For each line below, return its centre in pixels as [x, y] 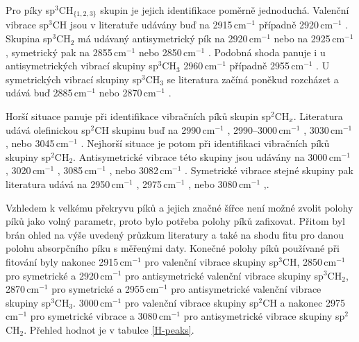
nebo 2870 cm [127, 93]
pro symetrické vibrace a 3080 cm [101, 316]
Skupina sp [29, 39]
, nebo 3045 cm [37, 143]
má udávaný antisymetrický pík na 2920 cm [170, 39]
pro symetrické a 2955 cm [105, 289]
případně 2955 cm [267, 66]
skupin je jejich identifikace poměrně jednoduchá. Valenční [225, 10]
